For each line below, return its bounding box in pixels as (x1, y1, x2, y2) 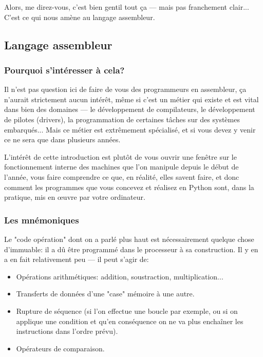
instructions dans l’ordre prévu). (16, 326, 118, 336)
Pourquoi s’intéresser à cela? (4, 63, 125, 76)
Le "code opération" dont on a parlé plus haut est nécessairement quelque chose (4, 233, 254, 244)
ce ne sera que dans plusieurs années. (4, 134, 121, 145)
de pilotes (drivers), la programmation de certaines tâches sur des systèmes (4, 114, 240, 124)
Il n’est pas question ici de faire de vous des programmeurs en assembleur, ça (4, 84, 247, 95)
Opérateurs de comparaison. (16, 343, 105, 353)
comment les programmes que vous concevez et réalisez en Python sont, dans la (4, 181, 254, 192)
